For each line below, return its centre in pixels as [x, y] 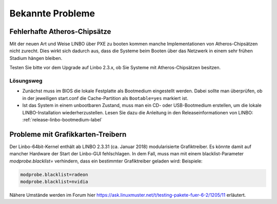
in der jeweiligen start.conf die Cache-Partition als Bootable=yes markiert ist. [105, 98]
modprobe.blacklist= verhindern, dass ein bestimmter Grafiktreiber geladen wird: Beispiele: [106, 161]
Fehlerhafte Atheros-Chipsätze [60, 32]
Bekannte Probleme [52, 13]
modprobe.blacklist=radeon [54, 175]
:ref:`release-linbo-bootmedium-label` [62, 119]
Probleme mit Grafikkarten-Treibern [68, 134]
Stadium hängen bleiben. [36, 58]
